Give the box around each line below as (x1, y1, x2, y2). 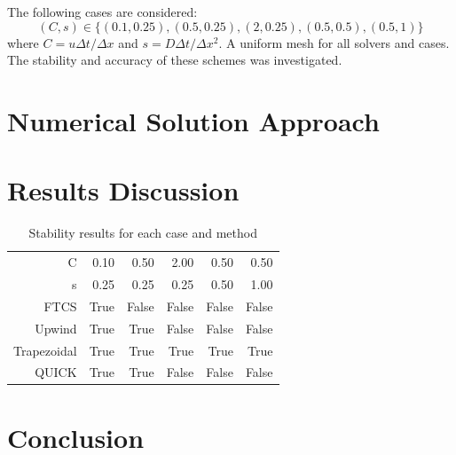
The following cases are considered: (7, 3, 198, 20)
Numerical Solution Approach (7, 102, 380, 138)
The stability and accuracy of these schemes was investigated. (7, 51, 342, 69)
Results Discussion (7, 172, 240, 208)
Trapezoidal (13, 341, 77, 359)
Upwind (35, 318, 77, 337)
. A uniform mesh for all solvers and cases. (218, 33, 450, 51)
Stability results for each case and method (28, 224, 257, 242)
